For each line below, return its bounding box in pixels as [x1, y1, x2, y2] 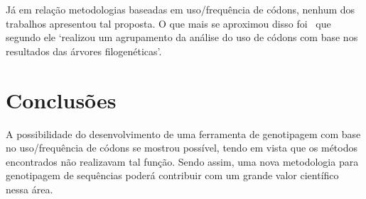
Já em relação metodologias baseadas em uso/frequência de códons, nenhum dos [6, 2, 355, 16]
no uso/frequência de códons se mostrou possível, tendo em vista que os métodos [6, 140, 357, 155]
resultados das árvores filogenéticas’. [6, 43, 162, 58]
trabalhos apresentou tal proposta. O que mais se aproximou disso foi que [6, 16, 331, 30]
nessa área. [6, 181, 53, 196]
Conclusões [6, 85, 117, 114]
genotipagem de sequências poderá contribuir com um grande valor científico [6, 168, 339, 183]
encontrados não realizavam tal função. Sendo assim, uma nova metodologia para [6, 154, 359, 169]
